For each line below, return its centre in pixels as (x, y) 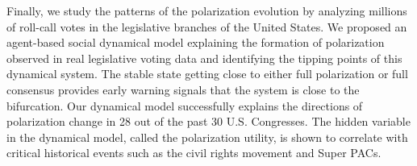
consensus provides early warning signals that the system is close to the (183, 89)
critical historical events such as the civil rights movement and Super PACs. (194, 153)
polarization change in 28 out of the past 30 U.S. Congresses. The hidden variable (208, 121)
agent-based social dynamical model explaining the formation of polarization (196, 42)
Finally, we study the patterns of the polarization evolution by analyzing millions (207, 10)
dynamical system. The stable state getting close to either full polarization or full (207, 74)
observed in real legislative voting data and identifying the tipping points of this (204, 58)
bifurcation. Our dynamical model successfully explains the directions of (185, 105)
